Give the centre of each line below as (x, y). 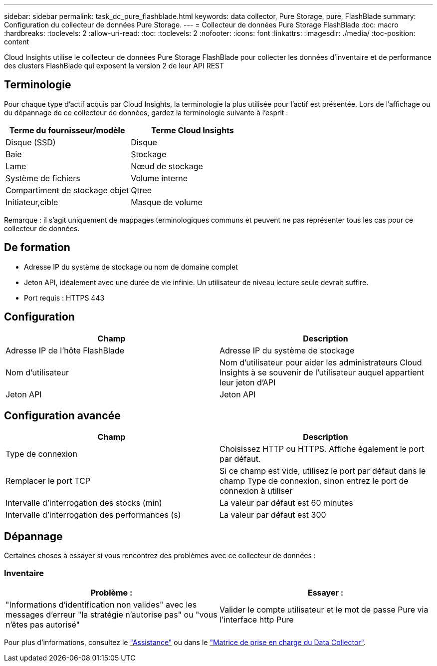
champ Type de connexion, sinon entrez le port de (314, 481)
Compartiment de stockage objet (67, 190)
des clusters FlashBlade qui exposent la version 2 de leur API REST (114, 66)
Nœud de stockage (167, 166)
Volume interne (159, 178)
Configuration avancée (62, 415)
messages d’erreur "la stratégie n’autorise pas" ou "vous (111, 614)
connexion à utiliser (256, 491)
